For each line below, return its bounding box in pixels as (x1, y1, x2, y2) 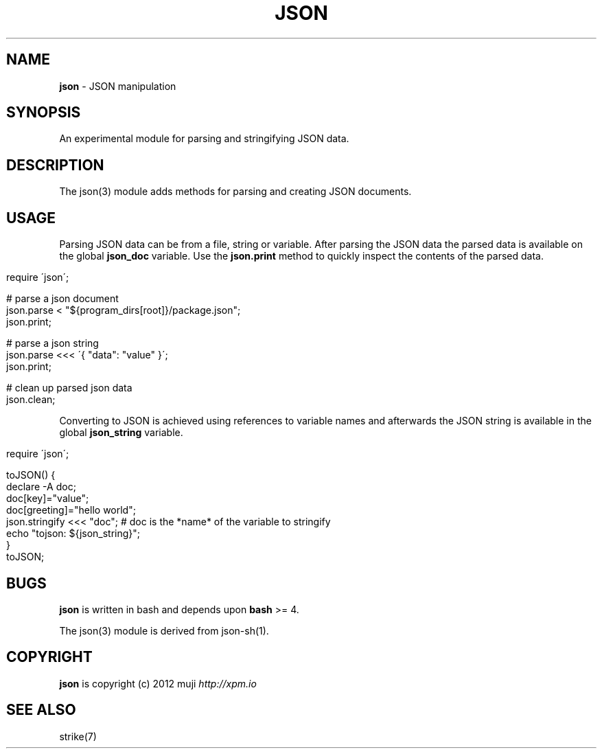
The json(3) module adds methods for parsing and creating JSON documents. (59, 185, 412, 198)
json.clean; (6, 393, 56, 406)
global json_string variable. (59, 426, 183, 439)
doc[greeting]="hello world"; (6, 504, 136, 516)
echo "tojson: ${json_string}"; (6, 527, 141, 540)
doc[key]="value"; (6, 492, 89, 505)
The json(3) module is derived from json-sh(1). (59, 624, 269, 637)
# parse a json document (6, 293, 119, 305)
